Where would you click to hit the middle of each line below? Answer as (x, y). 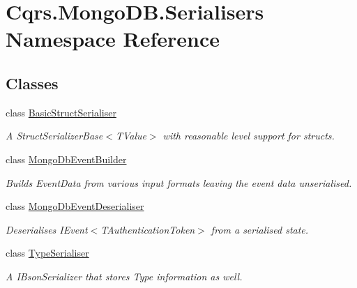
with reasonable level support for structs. (249, 136)
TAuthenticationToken (148, 229)
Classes (32, 83)
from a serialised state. (260, 229)
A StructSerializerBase (54, 136)
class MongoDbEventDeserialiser (75, 206)
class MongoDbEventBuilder (66, 159)
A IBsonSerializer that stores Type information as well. (124, 276)
